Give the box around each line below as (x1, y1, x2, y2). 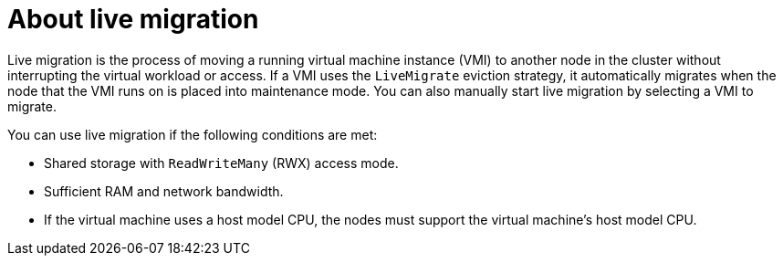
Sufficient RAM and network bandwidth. (44, 183, 284, 199)
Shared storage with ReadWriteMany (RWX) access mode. (44, 154, 399, 171)
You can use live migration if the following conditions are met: (7, 126, 378, 142)
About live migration (7, 4, 259, 35)
